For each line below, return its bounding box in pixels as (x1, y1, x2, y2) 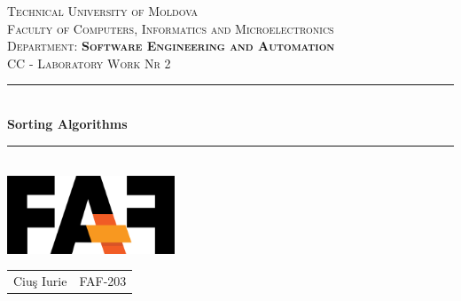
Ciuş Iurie (13, 272, 67, 290)
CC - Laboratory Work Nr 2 (7, 53, 171, 72)
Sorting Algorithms (7, 114, 128, 132)
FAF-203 (79, 272, 127, 290)
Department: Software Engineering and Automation (7, 36, 335, 55)
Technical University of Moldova (7, 2, 199, 20)
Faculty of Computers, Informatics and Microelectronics (7, 19, 334, 37)
